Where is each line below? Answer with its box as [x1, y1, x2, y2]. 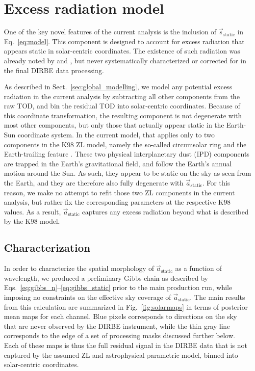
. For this [202, 178, 230, 188]
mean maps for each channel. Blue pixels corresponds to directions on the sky [4, 311, 237, 321]
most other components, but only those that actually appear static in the [4, 120, 224, 130]
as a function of [175, 263, 222, 273]
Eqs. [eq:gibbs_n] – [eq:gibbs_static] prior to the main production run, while [4, 282, 232, 292]
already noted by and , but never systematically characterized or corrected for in [4, 55, 246, 65]
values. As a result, [4, 206, 61, 216]
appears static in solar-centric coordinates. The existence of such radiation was [4, 46, 240, 56]
